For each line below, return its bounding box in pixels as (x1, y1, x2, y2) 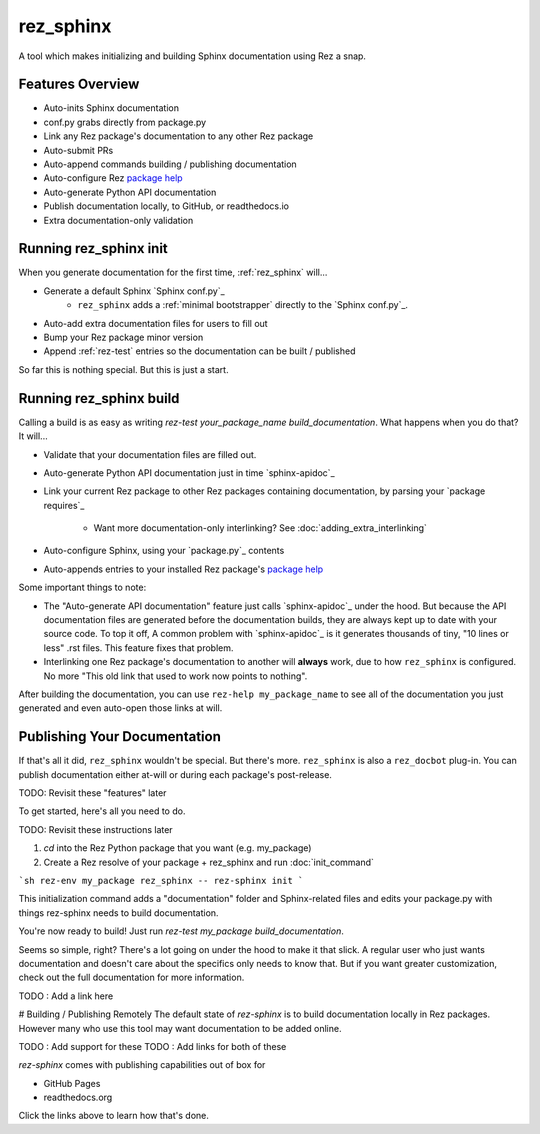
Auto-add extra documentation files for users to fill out (43, 317, 269, 329)
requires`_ (43, 499, 85, 511)
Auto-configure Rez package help (43, 172, 184, 184)
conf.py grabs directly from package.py (43, 116, 207, 128)
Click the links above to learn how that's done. (18, 1110, 209, 1122)
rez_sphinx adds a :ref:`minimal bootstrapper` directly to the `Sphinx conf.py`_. (77, 299, 409, 311)
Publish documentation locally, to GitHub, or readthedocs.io (43, 200, 290, 212)
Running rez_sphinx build (18, 390, 180, 407)
